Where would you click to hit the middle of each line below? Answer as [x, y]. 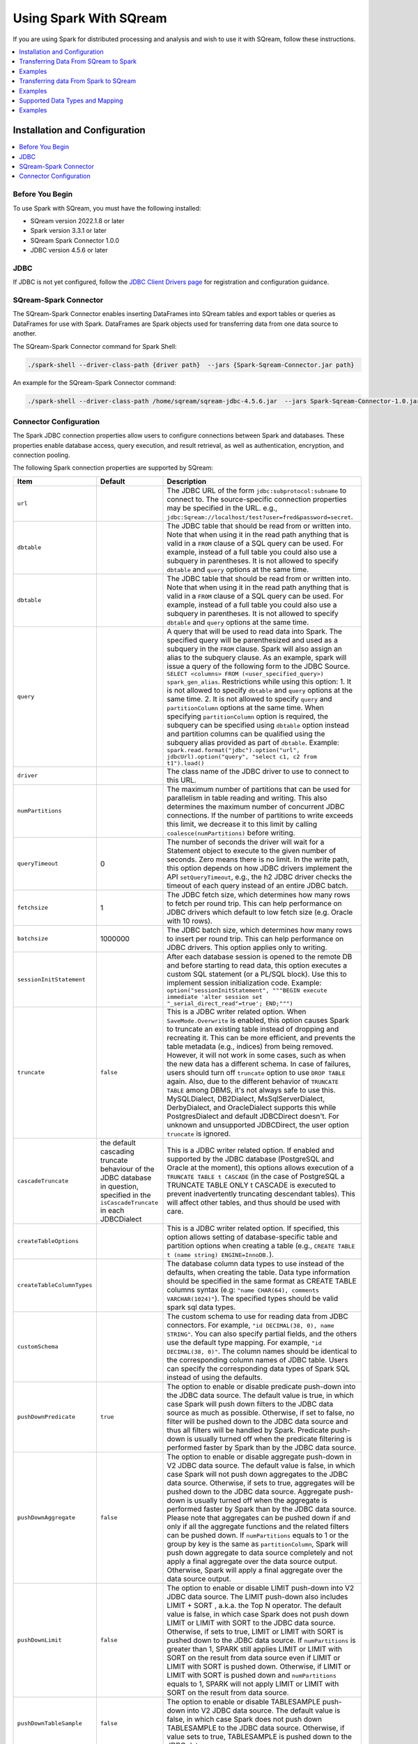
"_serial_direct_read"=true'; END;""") [230, 1003]
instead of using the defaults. [215, 1377]
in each [112, 1210]
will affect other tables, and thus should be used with [254, 1203]
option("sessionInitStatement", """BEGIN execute [247, 990]
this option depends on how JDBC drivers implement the [260, 868]
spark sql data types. [201, 1307]
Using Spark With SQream [90, 18]
